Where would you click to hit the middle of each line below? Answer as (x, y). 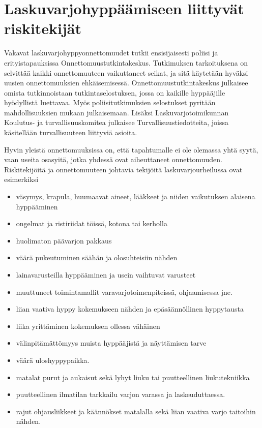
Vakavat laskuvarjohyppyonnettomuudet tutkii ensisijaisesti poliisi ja (111, 53)
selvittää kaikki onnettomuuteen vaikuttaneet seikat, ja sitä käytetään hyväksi (126, 72)
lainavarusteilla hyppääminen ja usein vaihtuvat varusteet (106, 274)
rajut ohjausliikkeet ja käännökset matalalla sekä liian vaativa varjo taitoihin (136, 411)
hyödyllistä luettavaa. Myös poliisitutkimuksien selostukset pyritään (110, 102)
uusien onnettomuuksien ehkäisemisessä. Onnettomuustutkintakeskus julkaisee (126, 83)
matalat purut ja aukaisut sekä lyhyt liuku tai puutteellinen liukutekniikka (133, 377)
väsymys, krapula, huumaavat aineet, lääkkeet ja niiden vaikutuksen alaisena (136, 196)
